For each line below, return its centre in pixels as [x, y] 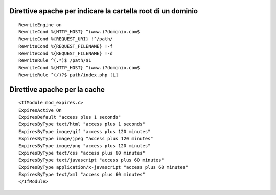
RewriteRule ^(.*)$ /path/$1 [55, 60]
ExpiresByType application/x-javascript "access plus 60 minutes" [103, 167]
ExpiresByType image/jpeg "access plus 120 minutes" [86, 139]
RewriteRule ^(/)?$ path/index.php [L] [68, 75]
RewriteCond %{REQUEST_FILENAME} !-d [66, 53]
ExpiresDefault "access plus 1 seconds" [70, 117]
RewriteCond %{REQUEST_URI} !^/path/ [66, 39]
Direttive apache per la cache [57, 89]
